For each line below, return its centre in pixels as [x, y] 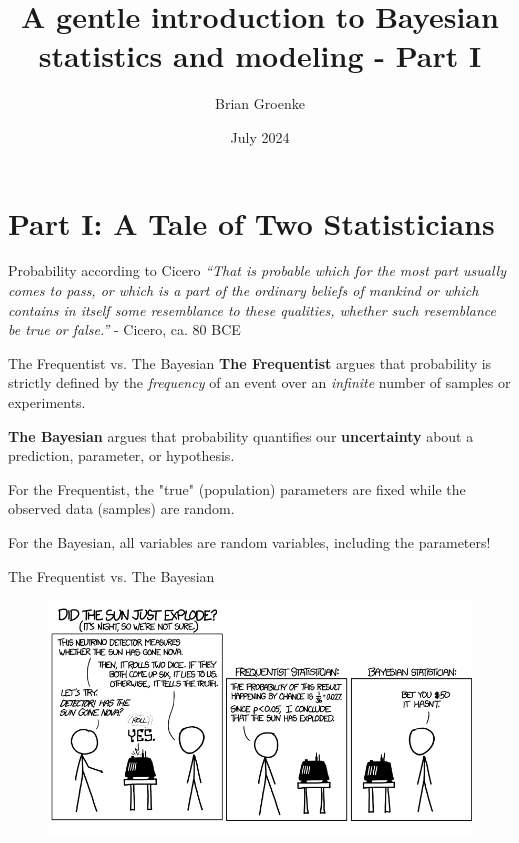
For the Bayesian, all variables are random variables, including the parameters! [249, 541]
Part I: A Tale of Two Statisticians [251, 222]
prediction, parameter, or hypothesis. [121, 455]
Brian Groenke [260, 103]
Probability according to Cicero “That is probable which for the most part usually [257, 270]
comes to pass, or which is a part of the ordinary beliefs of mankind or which [243, 290]
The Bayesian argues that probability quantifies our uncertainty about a [241, 435]
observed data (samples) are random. [121, 508]
